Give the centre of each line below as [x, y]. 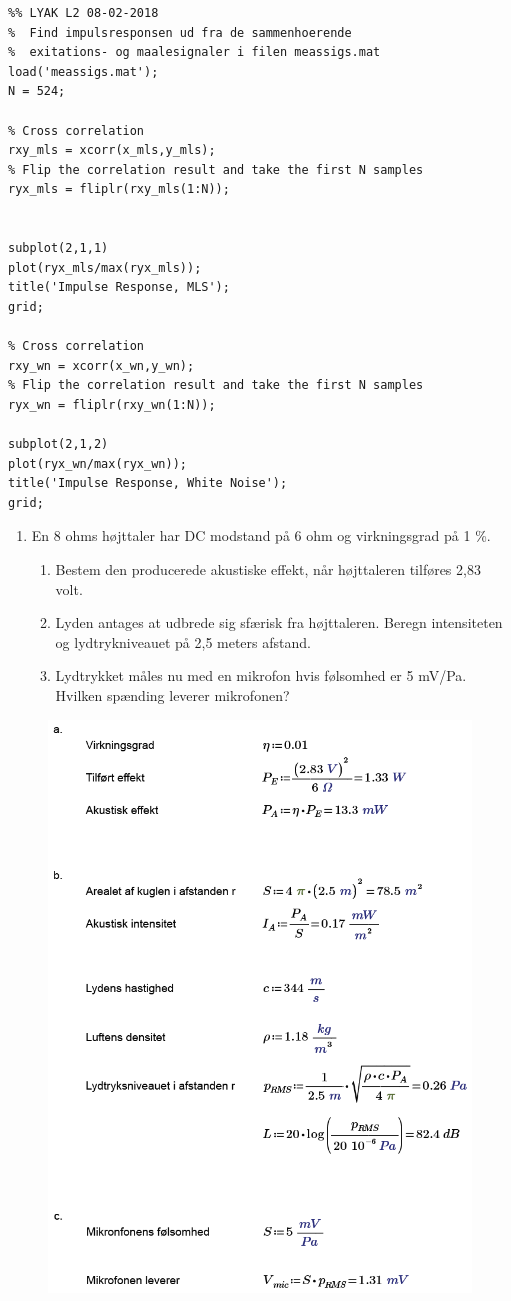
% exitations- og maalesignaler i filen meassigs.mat [194, 52]
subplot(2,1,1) [58, 248]
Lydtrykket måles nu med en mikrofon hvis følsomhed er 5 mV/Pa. [261, 675]
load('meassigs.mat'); [83, 71]
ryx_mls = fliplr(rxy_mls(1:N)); [119, 189]
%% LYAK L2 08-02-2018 [83, 13]
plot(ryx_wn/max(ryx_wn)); [97, 463]
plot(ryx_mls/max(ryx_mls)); [105, 267]
